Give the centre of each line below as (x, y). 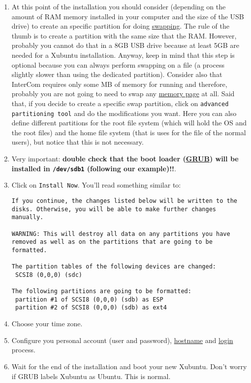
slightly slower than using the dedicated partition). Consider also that (117, 74)
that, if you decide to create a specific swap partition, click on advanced (120, 103)
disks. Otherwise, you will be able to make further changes (114, 209)
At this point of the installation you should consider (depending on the (119, 6)
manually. (28, 217)
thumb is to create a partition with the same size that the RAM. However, (124, 35)
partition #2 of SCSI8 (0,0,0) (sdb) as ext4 (91, 308)
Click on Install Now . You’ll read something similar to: (96, 185)
